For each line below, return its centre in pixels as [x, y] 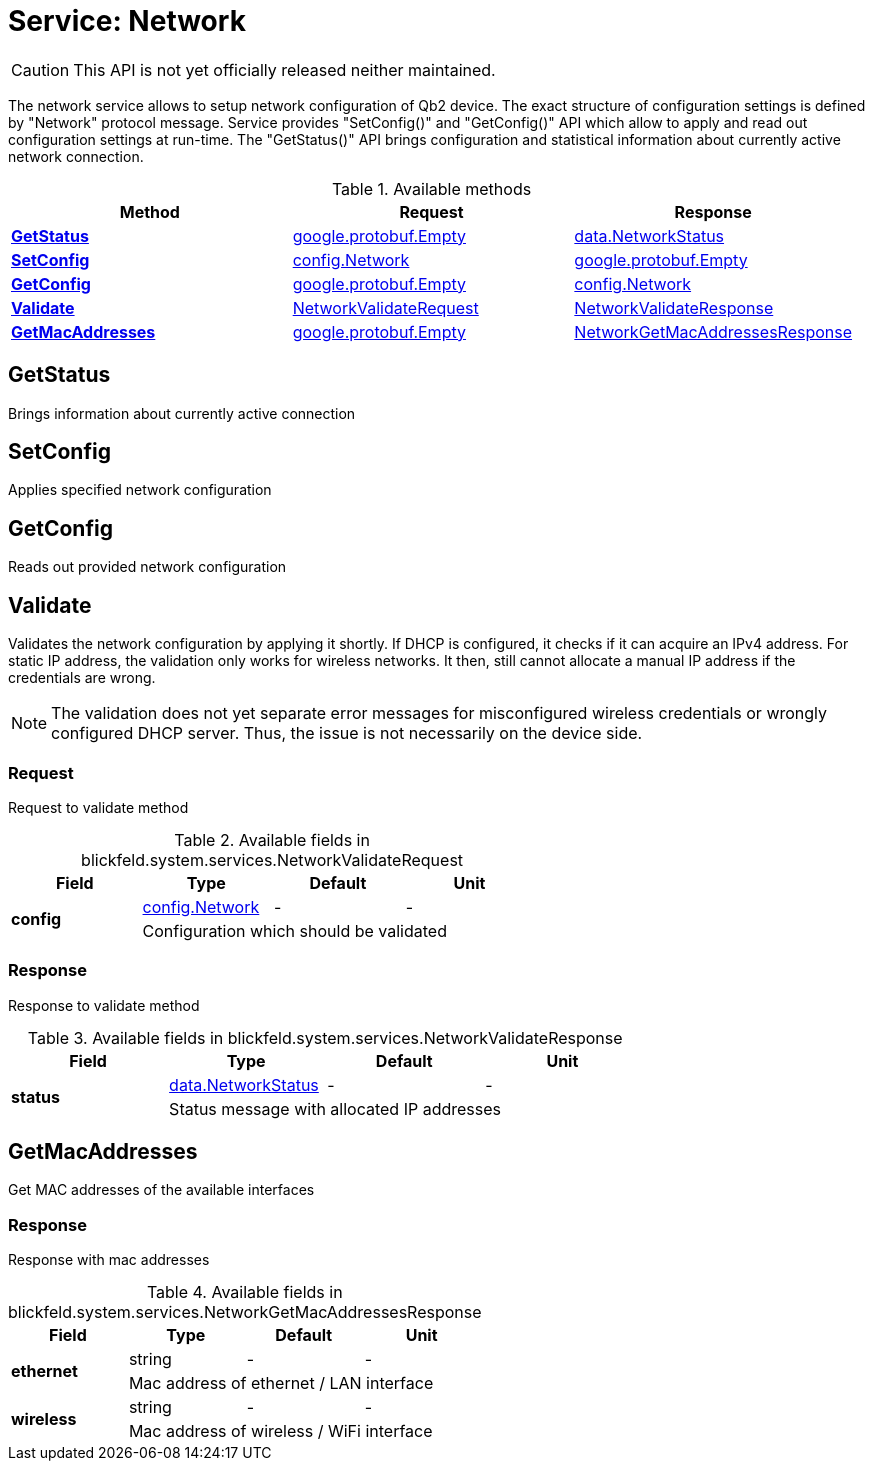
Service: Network [127, 21]
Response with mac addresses [109, 1260]
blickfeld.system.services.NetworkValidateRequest [272, 859]
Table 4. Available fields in [244, 1292]
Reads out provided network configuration [147, 567]
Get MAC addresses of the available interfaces [161, 1190]
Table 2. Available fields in [272, 839]
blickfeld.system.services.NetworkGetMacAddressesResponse [245, 1312]
